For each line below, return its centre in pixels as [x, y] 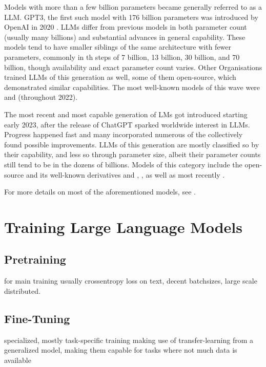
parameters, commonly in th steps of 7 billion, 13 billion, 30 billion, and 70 [122, 57]
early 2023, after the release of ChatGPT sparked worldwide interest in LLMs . [127, 124]
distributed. [22, 290]
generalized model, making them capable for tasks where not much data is [121, 350]
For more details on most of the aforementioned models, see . [100, 192]
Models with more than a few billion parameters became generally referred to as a [133, 7]
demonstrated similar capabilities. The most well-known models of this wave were [132, 87]
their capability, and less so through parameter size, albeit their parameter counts [132, 154]
